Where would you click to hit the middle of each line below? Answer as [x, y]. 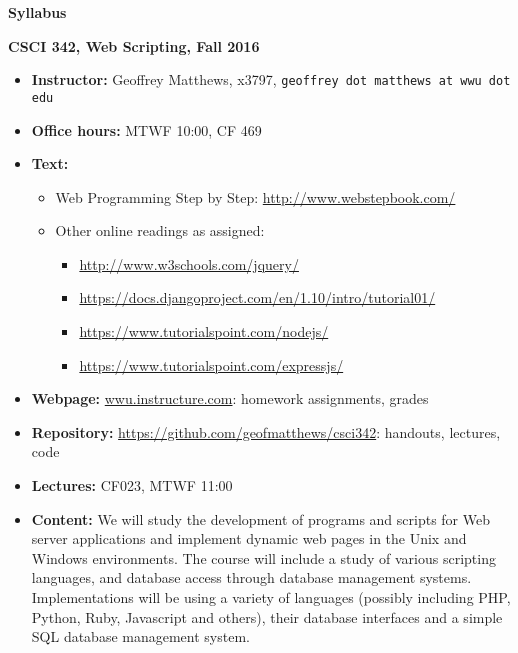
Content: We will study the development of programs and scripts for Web [260, 518]
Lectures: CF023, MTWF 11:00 [132, 485]
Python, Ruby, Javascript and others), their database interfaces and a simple [267, 616]
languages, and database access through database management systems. [251, 577]
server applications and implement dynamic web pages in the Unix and [249, 538]
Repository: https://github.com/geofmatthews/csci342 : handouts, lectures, [266, 431]
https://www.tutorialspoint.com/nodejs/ [204, 331]
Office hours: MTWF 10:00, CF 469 [146, 129]
